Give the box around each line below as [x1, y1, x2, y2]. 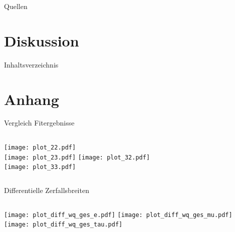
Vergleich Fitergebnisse [4, 117, 75, 128]
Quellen [4, 1, 28, 11]
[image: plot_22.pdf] [4, 144, 76, 151]
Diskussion [4, 30, 79, 50]
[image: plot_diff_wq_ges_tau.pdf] [4, 221, 123, 228]
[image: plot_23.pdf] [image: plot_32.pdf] [4, 153, 150, 161]
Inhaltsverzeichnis [4, 59, 59, 69]
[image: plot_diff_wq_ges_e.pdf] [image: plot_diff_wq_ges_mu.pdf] [4, 211, 232, 218]
